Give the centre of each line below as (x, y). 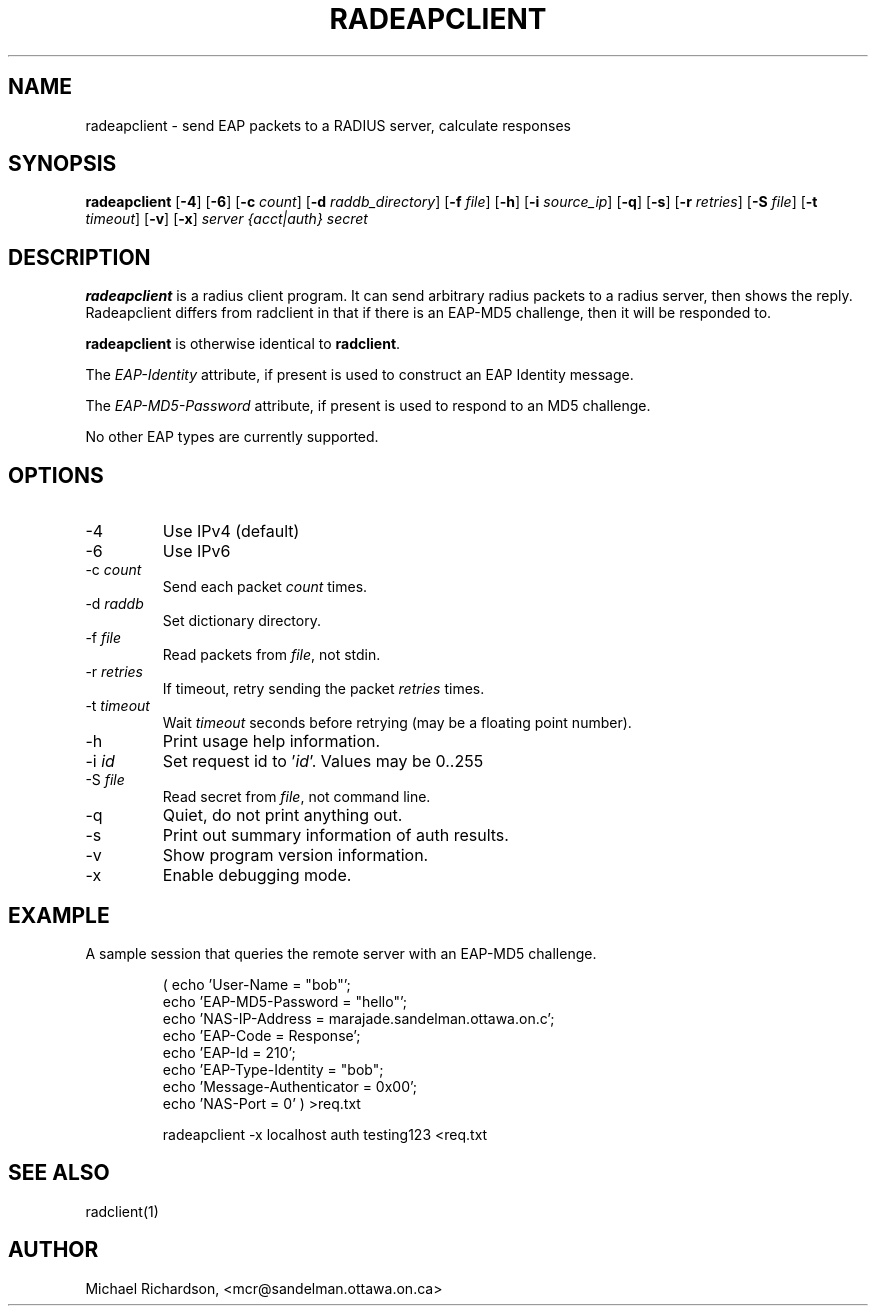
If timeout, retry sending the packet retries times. (323, 689)
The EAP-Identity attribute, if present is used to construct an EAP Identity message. (359, 375)
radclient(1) (122, 1211)
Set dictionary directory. (241, 621)
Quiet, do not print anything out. (282, 815)
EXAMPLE (59, 915)
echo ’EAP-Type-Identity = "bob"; (273, 1069)
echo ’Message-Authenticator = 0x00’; (290, 1086)
